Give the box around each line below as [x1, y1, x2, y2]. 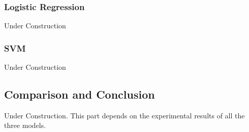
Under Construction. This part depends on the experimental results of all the [4, 110, 245, 120]
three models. [4, 120, 46, 130]
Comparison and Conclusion [4, 86, 155, 102]
